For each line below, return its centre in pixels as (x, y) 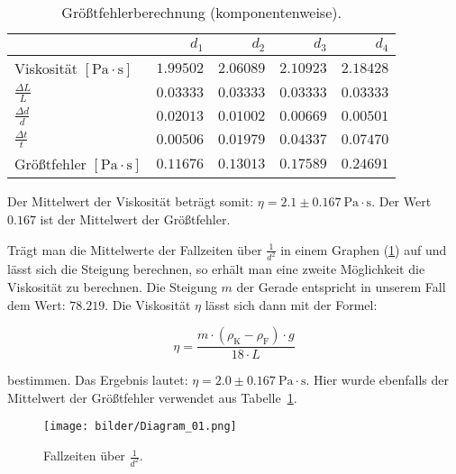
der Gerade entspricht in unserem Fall (341, 287)
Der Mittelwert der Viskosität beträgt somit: (131, 201)
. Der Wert (401, 201)
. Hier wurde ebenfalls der (377, 380)
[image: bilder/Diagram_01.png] (140, 427)
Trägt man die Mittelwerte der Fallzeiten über (135, 249)
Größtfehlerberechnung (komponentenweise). (201, 12)
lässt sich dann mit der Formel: (291, 304)
